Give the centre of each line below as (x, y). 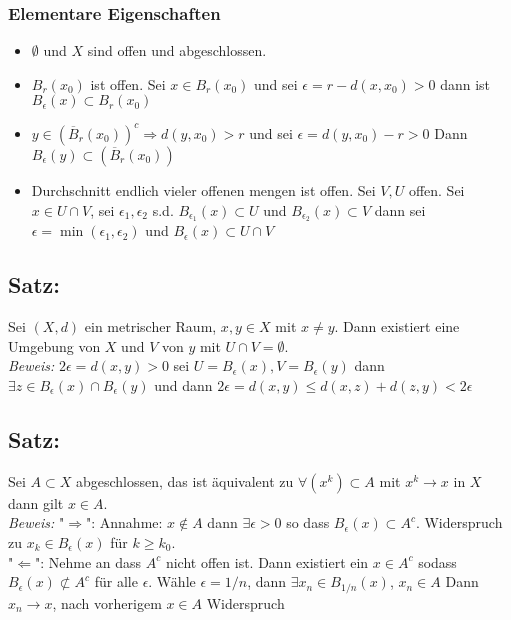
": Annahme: (124, 522)
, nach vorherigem (107, 602)
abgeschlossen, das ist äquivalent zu (184, 480)
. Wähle (172, 581)
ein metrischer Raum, (150, 326)
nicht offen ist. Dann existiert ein (267, 561)
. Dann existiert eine (397, 326)
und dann (183, 384)
